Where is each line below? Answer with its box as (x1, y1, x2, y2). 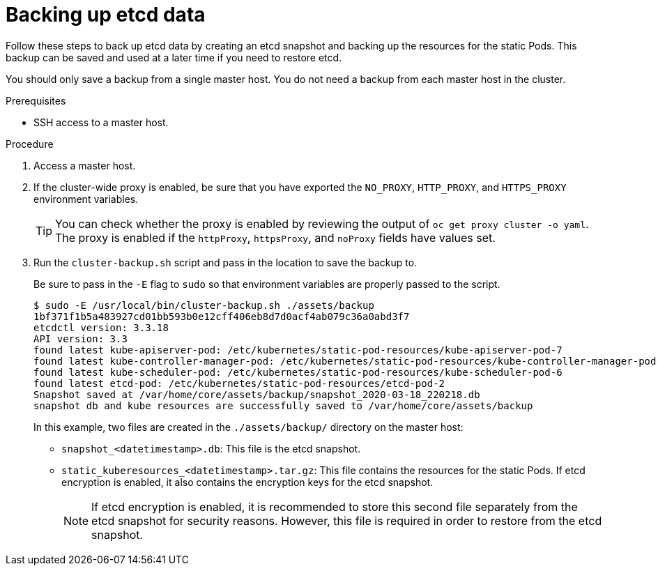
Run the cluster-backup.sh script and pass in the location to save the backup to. (33, 256, 418, 268)
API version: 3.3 (33, 333, 128, 344)
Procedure (6, 137, 54, 150)
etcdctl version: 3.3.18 (33, 321, 169, 333)
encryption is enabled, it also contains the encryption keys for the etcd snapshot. (61, 475, 434, 488)
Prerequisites (6, 94, 66, 107)
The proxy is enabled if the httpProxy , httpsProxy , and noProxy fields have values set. (55, 230, 496, 245)
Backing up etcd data (6, 3, 206, 26)
